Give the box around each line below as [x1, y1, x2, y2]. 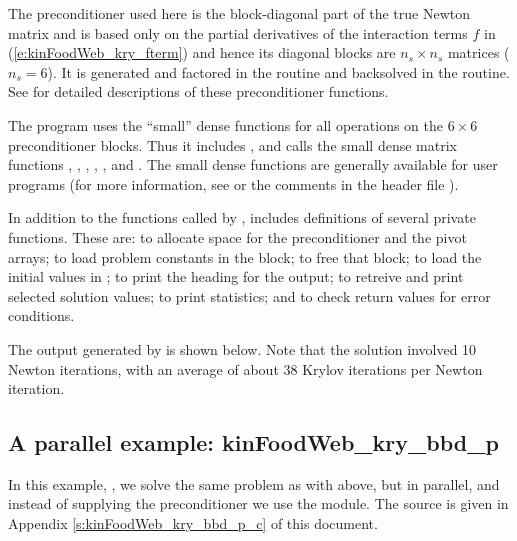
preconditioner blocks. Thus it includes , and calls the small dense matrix [8, 134, 457, 155]
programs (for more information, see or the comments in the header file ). [8, 173, 459, 194]
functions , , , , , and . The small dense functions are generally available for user [8, 154, 498, 175]
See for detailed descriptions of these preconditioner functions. [8, 81, 389, 102]
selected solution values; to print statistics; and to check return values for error [8, 285, 491, 306]
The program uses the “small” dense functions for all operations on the [8, 114, 443, 135]
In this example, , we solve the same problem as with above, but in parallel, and [8, 473, 500, 494]
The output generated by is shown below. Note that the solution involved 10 [8, 338, 477, 359]
